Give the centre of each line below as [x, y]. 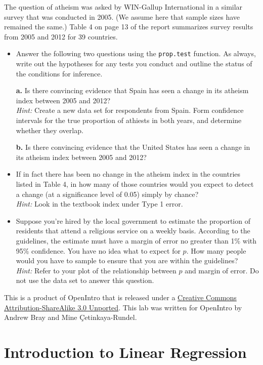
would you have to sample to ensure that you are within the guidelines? [127, 260]
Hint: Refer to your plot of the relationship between [96, 270]
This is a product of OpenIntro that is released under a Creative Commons [120, 297]
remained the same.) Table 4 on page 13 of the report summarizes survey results [129, 27]
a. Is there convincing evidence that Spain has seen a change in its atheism [132, 90]
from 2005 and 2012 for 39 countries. [61, 36]
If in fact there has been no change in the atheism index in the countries [128, 174]
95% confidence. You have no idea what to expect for [98, 250]
